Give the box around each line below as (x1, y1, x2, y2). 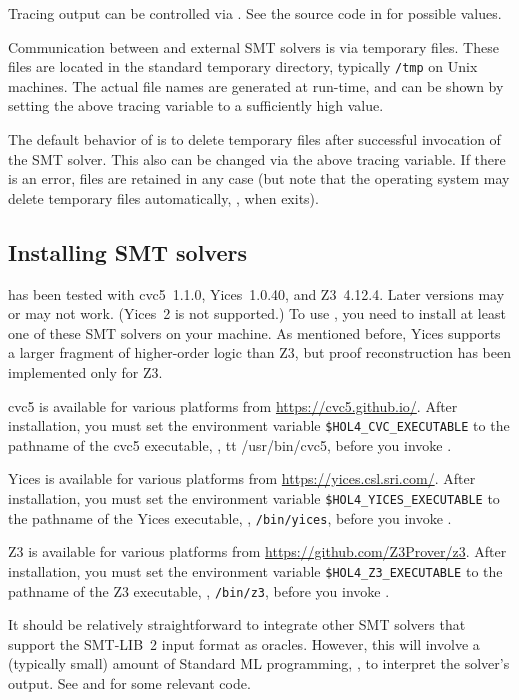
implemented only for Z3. (8, 361, 163, 382)
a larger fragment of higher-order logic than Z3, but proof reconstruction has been (8, 342, 511, 363)
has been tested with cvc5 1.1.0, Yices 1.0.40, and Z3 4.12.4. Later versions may (8, 283, 505, 304)
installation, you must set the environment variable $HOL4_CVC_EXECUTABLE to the (8, 415, 510, 436)
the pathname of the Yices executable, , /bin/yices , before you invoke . (8, 507, 452, 528)
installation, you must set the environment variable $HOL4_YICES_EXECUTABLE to (8, 488, 500, 509)
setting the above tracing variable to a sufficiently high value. (8, 95, 384, 116)
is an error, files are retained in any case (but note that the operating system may (8, 168, 510, 189)
